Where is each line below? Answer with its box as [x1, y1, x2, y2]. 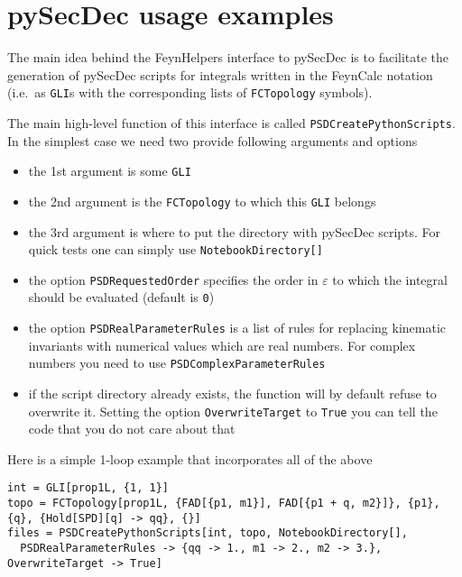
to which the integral [332, 270, 448, 288]
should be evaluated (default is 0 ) [28, 288, 215, 307]
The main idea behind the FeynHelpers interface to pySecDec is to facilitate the [7, 48, 449, 67]
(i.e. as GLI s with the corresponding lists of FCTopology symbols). [7, 83, 373, 102]
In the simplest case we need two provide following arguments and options [7, 131, 418, 150]
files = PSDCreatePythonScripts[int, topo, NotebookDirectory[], [7, 527, 408, 540]
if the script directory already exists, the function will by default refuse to [28, 384, 437, 402]
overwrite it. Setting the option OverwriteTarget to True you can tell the [28, 401, 438, 420]
